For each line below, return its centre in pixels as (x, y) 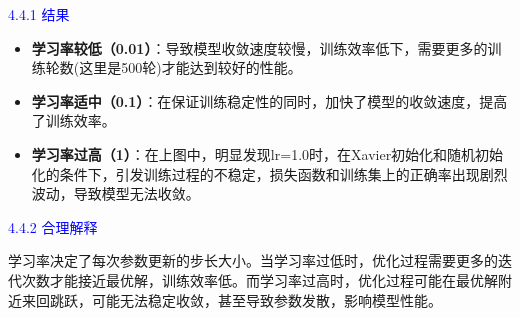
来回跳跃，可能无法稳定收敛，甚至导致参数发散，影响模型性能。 (231, 299)
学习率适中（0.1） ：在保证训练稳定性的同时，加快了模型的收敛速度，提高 (269, 100)
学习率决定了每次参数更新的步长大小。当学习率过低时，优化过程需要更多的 (253, 260)
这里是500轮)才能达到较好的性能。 (190, 67)
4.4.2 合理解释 (53, 226)
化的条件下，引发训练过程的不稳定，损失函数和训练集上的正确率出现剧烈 (269, 173)
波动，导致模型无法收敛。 (115, 193)
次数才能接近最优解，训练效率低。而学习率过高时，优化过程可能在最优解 (259, 279)
